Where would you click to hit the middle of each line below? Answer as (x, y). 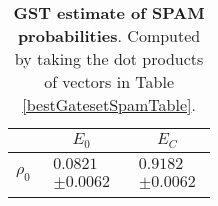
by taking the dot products (109, 58)
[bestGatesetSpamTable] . (109, 104)
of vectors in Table (109, 81)
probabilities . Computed (109, 35)
